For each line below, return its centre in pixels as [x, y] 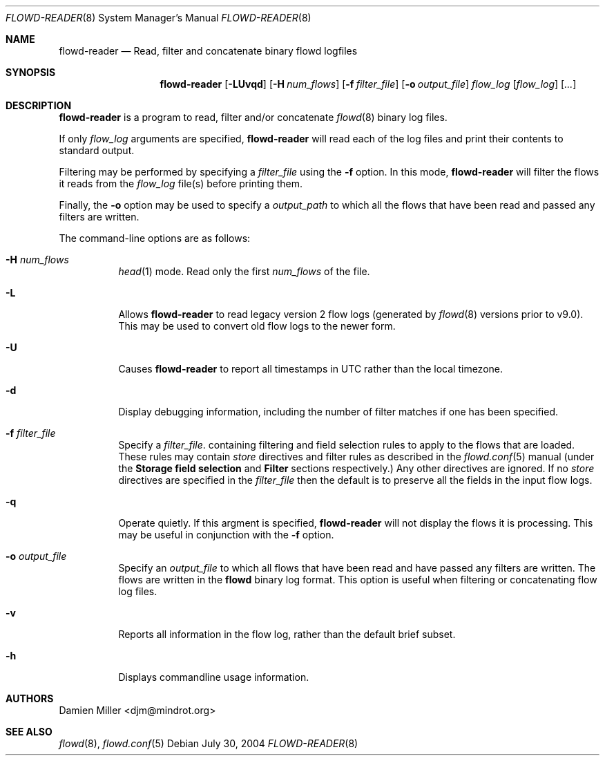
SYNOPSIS [31, 72]
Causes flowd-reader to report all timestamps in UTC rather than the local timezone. [310, 369]
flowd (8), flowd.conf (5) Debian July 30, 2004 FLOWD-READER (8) [209, 743]
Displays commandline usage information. [214, 677]
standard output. [97, 150]
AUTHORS [30, 698]
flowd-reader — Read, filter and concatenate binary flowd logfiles [208, 51]
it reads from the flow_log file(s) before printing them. [181, 184]
